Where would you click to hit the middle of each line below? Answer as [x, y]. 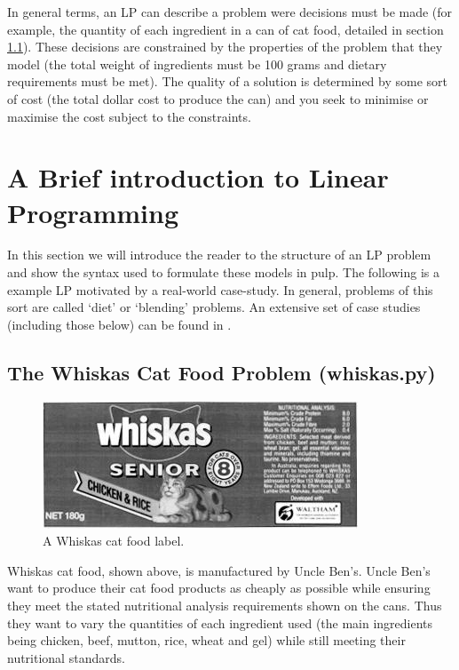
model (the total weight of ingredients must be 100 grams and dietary [197, 64]
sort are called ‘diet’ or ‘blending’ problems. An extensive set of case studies [214, 307]
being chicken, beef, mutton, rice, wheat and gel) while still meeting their [206, 640]
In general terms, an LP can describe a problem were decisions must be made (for [230, 12]
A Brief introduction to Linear [198, 177]
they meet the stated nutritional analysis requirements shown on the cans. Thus [225, 606]
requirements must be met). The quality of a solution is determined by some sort [228, 81]
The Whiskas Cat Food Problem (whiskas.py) [222, 372]
